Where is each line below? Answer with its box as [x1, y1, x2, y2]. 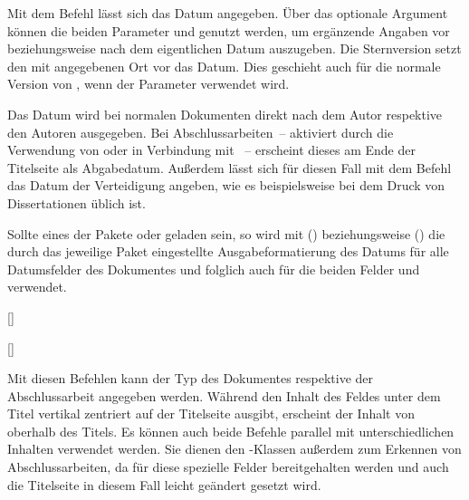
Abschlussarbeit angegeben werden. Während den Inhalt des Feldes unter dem [7, 386, 441, 405]
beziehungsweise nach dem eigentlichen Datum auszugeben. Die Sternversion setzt [7, 39, 462, 58]
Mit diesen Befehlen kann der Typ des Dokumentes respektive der [7, 369, 374, 388]
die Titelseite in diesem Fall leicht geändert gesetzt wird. [7, 475, 321, 494]
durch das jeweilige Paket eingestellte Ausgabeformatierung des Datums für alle [7, 242, 449, 261]
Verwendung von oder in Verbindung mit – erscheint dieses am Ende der [7, 140, 416, 159]
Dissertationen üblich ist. [7, 193, 146, 212]
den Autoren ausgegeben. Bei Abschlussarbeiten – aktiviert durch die [7, 122, 394, 141]
